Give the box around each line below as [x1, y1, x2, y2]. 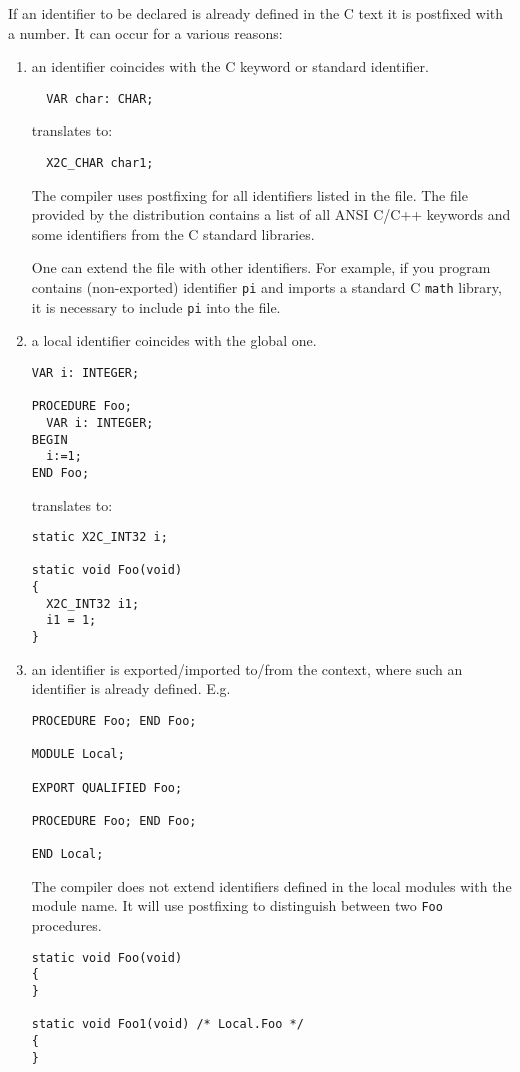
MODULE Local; [31, 747, 125, 762]
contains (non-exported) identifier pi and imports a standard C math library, [31, 277, 502, 298]
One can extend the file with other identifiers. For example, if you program [31, 257, 491, 278]
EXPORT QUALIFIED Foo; [31, 780, 183, 795]
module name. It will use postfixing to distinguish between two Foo [31, 895, 443, 916]
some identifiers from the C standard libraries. [31, 223, 315, 244]
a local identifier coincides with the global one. [31, 330, 317, 351]
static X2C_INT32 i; [31, 530, 168, 545]
